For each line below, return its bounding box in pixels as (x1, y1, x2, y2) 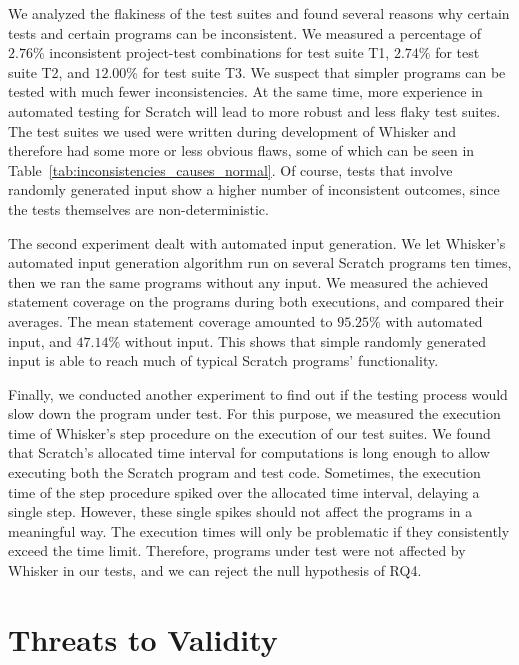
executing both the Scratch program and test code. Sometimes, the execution (8, 462, 481, 483)
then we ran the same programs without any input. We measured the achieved (8, 271, 489, 292)
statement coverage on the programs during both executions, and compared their (8, 291, 504, 312)
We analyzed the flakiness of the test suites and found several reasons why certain (8, 3, 510, 23)
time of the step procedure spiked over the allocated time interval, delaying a (8, 481, 480, 502)
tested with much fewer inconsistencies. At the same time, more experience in (8, 81, 483, 102)
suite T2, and (8, 61, 90, 82)
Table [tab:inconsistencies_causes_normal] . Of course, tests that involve (8, 159, 453, 180)
